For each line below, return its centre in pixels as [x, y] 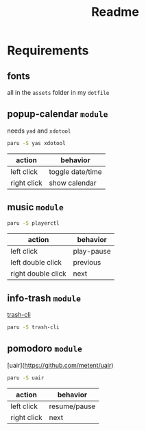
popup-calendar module [58, 114]
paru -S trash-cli [33, 327]
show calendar [73, 183]
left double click [36, 263]
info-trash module [44, 298]
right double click [38, 274]
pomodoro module [45, 349]
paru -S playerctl [33, 223]
